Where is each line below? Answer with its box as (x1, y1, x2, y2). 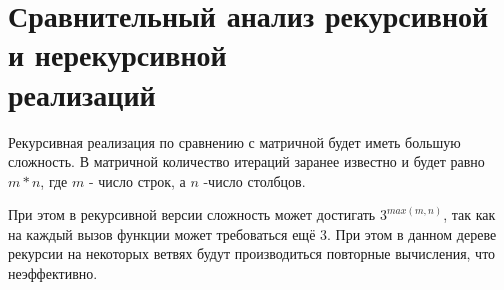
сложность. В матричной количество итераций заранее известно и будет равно (8, 151, 485, 172)
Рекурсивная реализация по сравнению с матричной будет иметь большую (8, 131, 461, 152)
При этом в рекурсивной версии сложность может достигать (8, 204, 376, 225)
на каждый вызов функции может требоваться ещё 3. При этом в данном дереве (8, 223, 497, 244)
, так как (443, 204, 496, 225)
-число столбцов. (203, 170, 306, 191)
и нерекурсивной (8, 34, 227, 75)
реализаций (8, 73, 156, 114)
